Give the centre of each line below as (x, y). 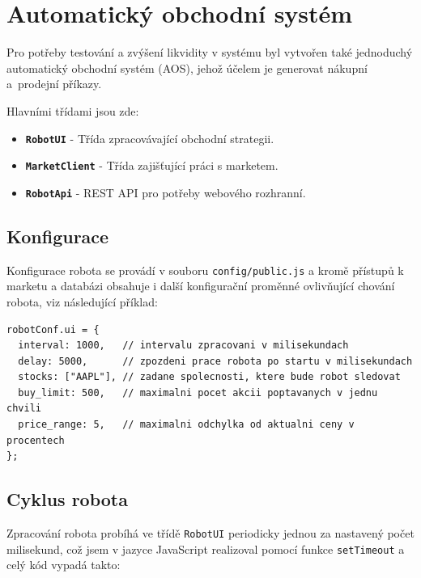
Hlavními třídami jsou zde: (73, 110)
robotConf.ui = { (53, 329)
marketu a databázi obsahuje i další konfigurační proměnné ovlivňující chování (201, 286)
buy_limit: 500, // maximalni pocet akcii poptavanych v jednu (198, 392)
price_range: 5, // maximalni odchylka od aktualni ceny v (186, 425)
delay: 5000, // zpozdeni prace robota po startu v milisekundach (215, 361)
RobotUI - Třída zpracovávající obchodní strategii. (150, 138)
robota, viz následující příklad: (82, 301)
